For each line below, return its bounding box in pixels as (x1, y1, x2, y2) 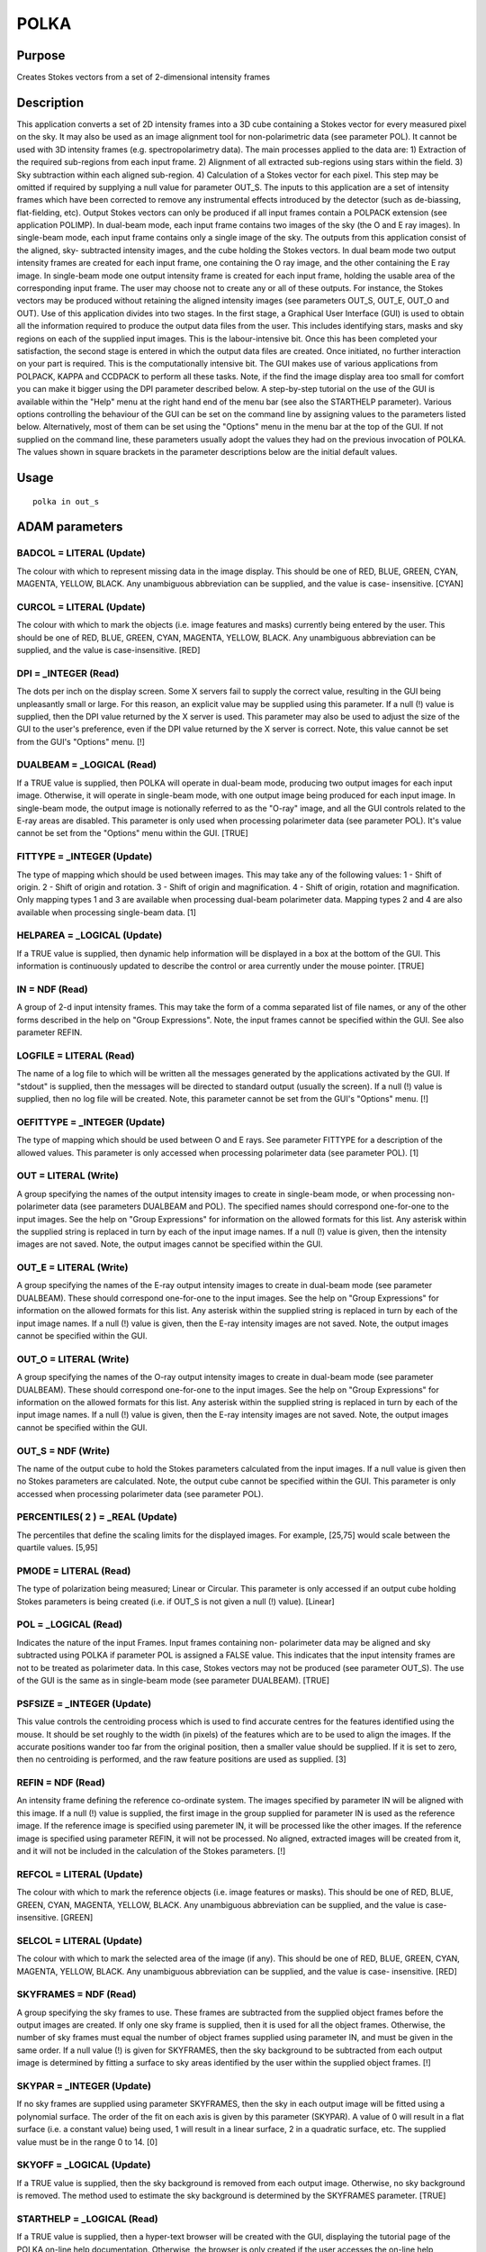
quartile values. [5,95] (16, 1542, 98, 1553)
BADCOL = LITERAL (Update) (16, 547, 146, 559)
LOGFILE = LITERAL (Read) (16, 1049, 135, 1062)
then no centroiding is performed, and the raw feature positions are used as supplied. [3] (16, 1754, 346, 1765)
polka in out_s (32, 496, 100, 506)
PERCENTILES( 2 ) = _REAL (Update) (16, 1511, 177, 1523)
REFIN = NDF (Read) (16, 1776, 105, 1789)
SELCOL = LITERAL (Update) (16, 1934, 143, 1947)
